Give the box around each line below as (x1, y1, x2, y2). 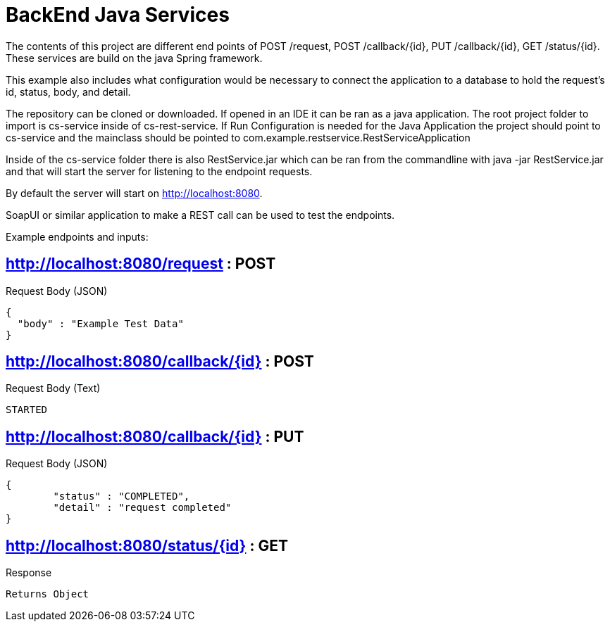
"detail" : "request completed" (53, 502, 232, 514)
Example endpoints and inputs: (6, 230, 149, 243)
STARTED (6, 404, 48, 416)
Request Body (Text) (6, 382, 101, 395)
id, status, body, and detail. (6, 85, 131, 98)
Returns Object (6, 588, 89, 600)
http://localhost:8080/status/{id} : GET (6, 536, 288, 555)
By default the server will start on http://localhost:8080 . (6, 186, 263, 199)
